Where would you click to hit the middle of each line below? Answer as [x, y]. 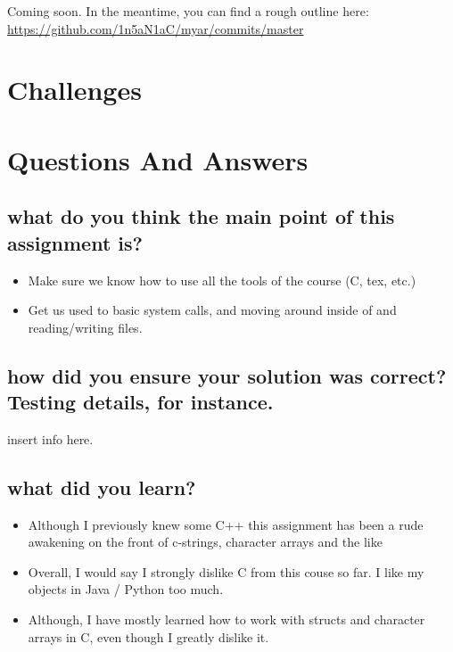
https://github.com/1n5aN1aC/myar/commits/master [156, 28]
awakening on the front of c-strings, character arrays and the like [205, 542]
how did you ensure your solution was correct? [227, 375]
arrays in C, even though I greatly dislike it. [148, 636]
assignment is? [75, 242]
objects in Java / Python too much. [126, 589]
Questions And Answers [158, 159]
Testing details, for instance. [140, 402]
